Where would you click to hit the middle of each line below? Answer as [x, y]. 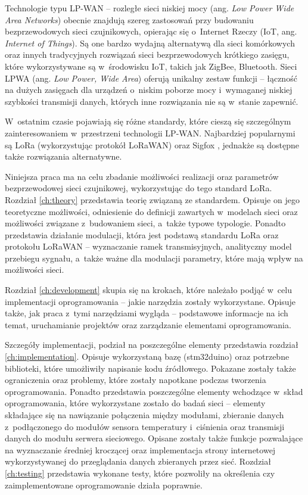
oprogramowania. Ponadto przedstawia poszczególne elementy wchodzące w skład [154, 391]
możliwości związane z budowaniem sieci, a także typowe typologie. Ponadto [145, 223]
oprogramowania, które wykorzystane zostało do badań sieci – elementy [135, 403]
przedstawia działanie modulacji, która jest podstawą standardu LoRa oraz [142, 234]
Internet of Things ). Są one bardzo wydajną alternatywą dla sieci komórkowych [150, 43]
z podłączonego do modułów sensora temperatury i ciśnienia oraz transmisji [145, 426]
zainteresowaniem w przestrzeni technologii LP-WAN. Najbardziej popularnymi [150, 133]
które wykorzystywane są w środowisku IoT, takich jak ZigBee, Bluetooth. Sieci [151, 66]
